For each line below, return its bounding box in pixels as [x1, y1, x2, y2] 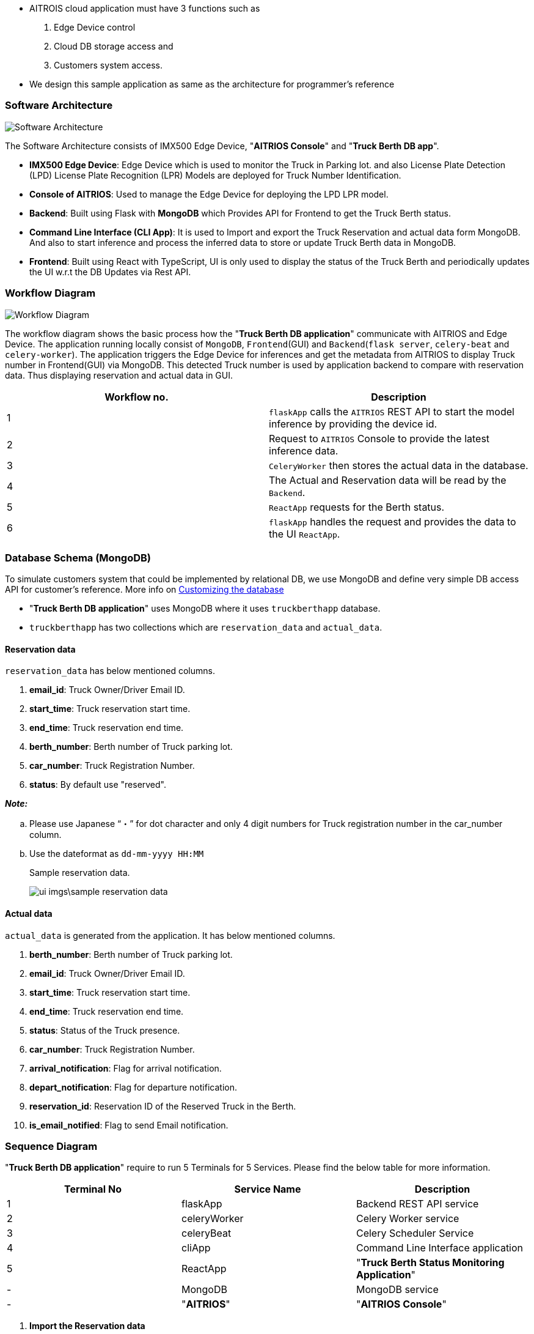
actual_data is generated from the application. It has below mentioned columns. [5, 930, 335, 941]
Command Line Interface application [356, 1242, 524, 1254]
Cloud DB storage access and [54, 41, 174, 51]
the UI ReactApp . [269, 527, 340, 540]
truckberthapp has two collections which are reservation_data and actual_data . [29, 622, 382, 633]
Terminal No [64, 1183, 122, 1196]
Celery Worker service [356, 1212, 459, 1225]
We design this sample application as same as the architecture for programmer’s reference [29, 79, 395, 89]
